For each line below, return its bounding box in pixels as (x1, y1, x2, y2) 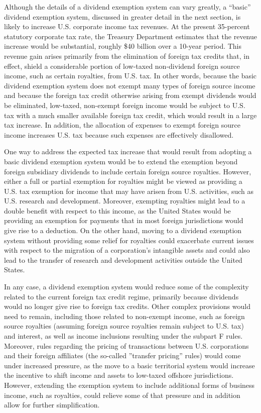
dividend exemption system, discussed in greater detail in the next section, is (4, 11, 241, 22)
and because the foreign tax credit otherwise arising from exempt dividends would (4, 90, 256, 100)
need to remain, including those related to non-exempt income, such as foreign (4, 311, 245, 321)
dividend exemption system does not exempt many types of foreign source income (4, 80, 255, 90)
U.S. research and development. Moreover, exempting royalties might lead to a (4, 195, 245, 206)
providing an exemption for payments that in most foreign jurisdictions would (4, 215, 243, 226)
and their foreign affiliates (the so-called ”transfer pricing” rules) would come (4, 350, 241, 361)
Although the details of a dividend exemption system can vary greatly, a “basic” (4, 2, 251, 12)
